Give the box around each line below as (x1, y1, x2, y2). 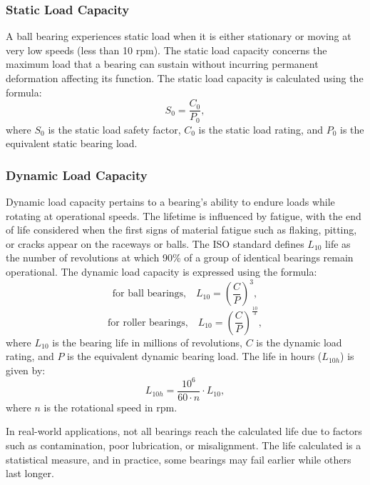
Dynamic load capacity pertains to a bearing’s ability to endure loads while (6, 194, 335, 209)
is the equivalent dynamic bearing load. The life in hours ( (67, 349, 322, 364)
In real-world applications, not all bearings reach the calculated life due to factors (6, 424, 362, 439)
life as (325, 236, 351, 251)
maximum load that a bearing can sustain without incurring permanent (6, 56, 319, 71)
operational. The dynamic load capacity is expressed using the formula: (6, 264, 317, 279)
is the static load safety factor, (48, 121, 181, 136)
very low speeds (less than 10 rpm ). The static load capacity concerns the (6, 42, 327, 57)
